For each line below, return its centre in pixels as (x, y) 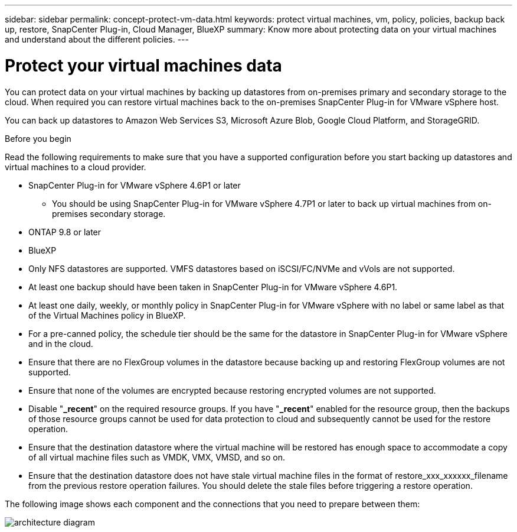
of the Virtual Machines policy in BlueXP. (107, 315)
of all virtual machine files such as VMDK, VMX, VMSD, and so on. (157, 457)
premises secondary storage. (109, 213)
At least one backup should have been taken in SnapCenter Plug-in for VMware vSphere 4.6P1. (213, 287)
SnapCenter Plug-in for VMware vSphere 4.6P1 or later (135, 185)
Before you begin (38, 138)
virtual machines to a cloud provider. (76, 167)
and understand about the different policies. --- (97, 39)
